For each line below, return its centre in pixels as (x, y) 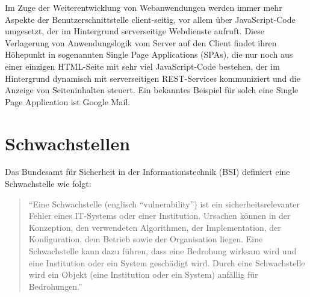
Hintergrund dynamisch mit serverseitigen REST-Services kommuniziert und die (153, 78)
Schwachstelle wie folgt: (48, 184)
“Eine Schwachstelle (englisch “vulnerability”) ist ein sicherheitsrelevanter (164, 204)
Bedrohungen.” (55, 286)
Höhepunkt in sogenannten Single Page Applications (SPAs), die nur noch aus (149, 54)
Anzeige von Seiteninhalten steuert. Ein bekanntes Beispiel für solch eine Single (152, 90)
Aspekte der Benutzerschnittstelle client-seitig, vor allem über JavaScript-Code (150, 19)
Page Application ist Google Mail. (68, 101)
